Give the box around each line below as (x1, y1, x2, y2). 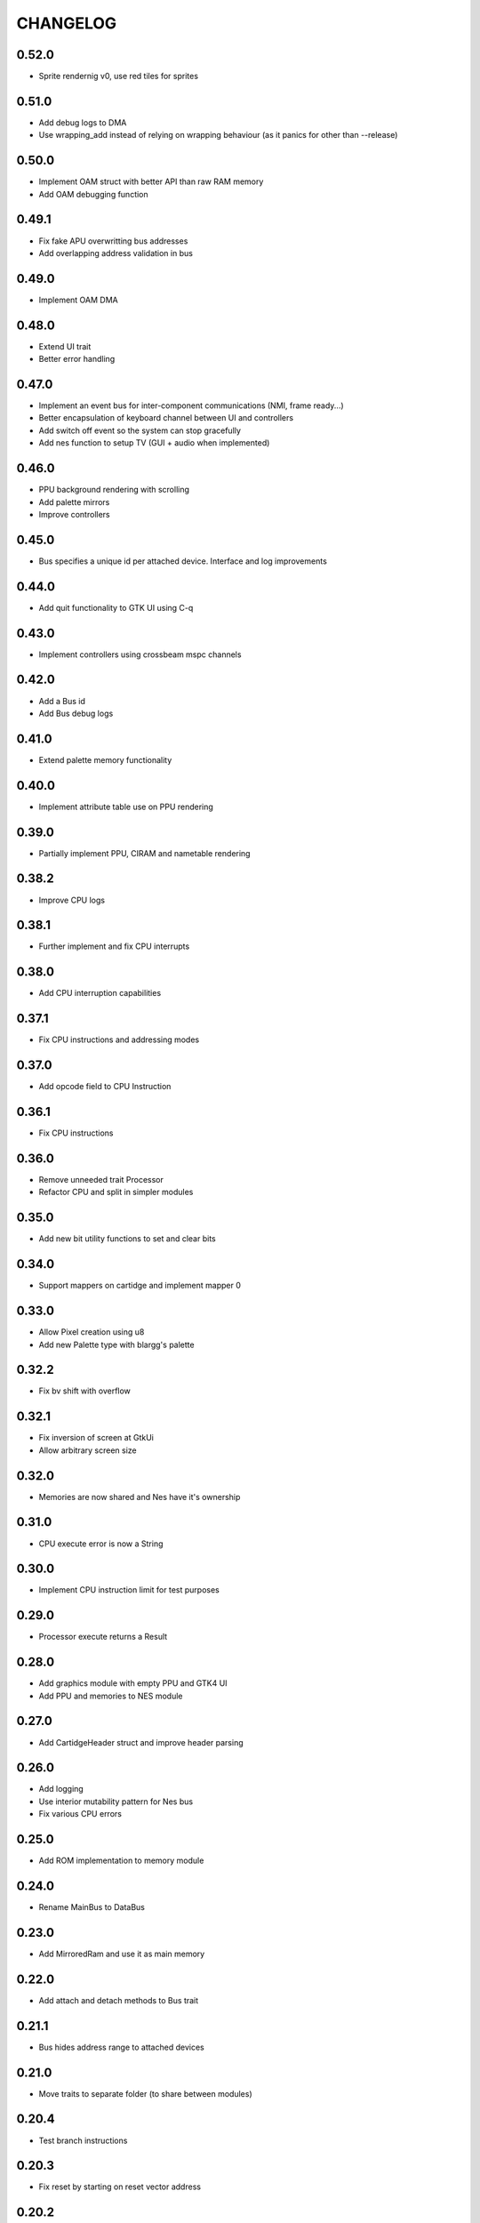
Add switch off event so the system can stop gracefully (38, 425, 242, 436)
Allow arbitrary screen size (38, 1445, 137, 1456)
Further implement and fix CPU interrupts (38, 941, 190, 951)
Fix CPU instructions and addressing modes (38, 1034, 200, 1045)
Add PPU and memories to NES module (38, 1690, 183, 1701)
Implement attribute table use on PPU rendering (38, 801, 213, 812)
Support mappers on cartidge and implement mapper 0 (38, 1280, 242, 1291)
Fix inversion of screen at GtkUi (38, 1433, 155, 1443)
